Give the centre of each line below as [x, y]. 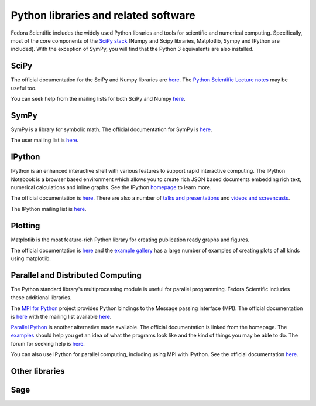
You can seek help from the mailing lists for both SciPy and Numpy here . [98, 99]
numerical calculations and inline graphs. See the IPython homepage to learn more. [111, 187]
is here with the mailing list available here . [61, 316]
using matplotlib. [31, 258]
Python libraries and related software [103, 15]
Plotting [25, 226]
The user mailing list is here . [45, 140]
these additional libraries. [41, 297]
